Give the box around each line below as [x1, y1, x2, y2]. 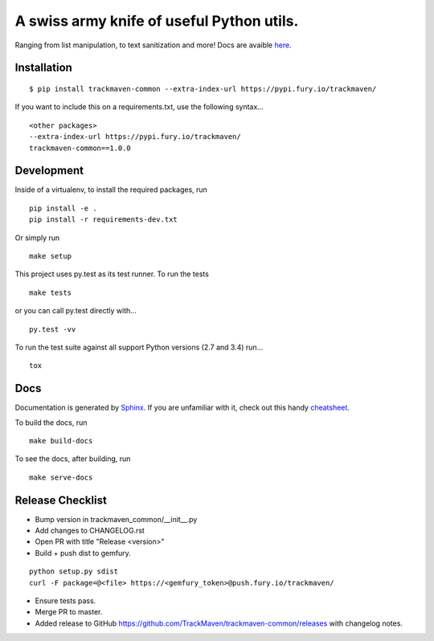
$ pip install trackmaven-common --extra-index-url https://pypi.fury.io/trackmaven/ [29, 84, 377, 93]
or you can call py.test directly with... [14, 306, 137, 316]
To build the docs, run [14, 418, 88, 427]
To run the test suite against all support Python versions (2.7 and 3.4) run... [14, 342, 264, 352]
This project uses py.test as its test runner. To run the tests [14, 269, 209, 279]
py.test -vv [29, 325, 76, 333]
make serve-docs [29, 472, 93, 482]
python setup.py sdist [29, 567, 119, 576]
